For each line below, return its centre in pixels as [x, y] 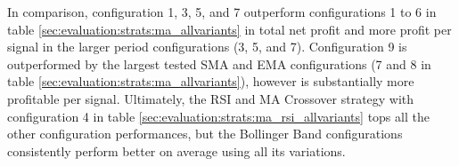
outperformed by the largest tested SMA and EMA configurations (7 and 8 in [219, 63]
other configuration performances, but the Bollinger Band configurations [205, 134]
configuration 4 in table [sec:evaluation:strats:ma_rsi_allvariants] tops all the [218, 116]
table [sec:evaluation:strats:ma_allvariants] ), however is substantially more [211, 81]
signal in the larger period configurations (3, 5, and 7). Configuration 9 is [207, 47]
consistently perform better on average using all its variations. [176, 150]
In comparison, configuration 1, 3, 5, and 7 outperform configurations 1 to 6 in [222, 12]
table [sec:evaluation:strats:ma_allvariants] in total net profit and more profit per [229, 29]
